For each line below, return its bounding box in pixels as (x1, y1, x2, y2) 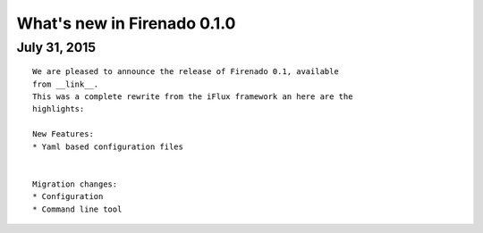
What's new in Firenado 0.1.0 (16, 13, 236, 33)
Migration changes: (32, 179, 118, 189)
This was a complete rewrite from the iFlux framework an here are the (32, 91, 353, 102)
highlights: (32, 104, 85, 114)
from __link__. (32, 79, 99, 89)
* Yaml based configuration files (32, 141, 183, 152)
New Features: (32, 129, 94, 139)
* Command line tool (32, 204, 123, 214)
